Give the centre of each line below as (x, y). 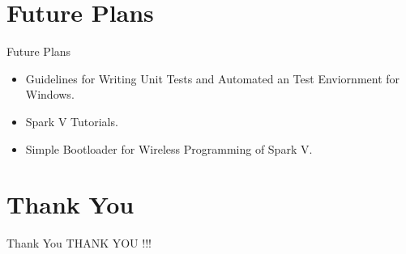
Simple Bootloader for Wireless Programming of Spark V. (169, 148)
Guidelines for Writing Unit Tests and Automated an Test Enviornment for (213, 78)
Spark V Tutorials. (72, 121)
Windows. (50, 94)
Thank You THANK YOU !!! (79, 243)
